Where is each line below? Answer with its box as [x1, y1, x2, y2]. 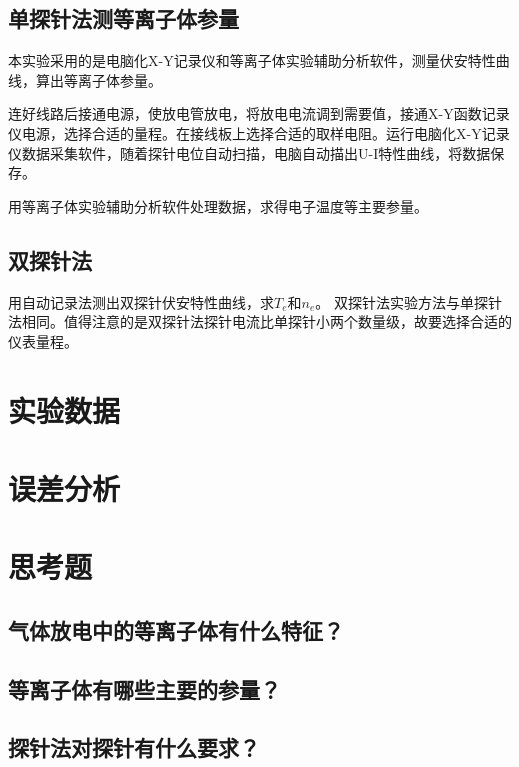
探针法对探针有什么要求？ [8, 732, 260, 763]
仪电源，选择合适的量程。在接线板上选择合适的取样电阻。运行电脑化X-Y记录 [8, 122, 510, 143]
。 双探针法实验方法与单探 [315, 291, 488, 312]
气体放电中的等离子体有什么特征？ [8, 614, 344, 645]
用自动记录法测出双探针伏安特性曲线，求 [8, 291, 274, 312]
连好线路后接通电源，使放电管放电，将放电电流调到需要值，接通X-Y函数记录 [8, 103, 510, 124]
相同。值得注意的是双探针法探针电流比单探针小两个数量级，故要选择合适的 [21, 311, 512, 332]
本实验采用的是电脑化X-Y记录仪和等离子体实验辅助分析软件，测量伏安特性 [8, 50, 496, 71]
